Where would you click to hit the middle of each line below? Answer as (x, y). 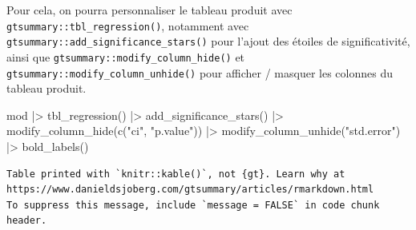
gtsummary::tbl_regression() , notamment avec (128, 25)
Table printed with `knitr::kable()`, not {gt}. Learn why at (176, 174)
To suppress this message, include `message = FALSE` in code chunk (193, 205)
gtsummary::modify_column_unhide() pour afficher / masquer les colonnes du (200, 72)
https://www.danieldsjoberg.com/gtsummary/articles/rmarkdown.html (190, 190)
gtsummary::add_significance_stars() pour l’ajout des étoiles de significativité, (208, 41)
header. (27, 221)
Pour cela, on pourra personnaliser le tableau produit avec (149, 10)
